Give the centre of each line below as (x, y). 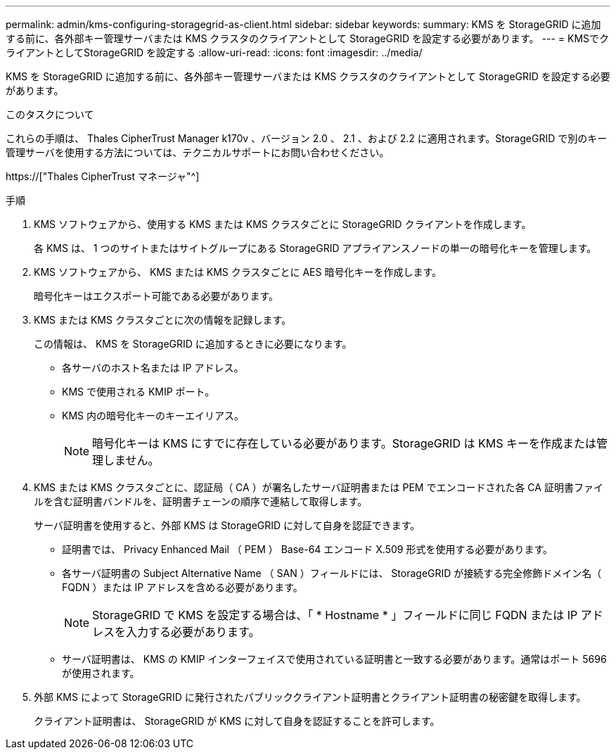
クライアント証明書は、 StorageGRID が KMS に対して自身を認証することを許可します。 (237, 721)
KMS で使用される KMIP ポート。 (139, 392)
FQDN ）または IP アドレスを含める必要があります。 (182, 587)
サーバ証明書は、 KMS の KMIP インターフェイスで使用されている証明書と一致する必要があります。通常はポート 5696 (334, 659)
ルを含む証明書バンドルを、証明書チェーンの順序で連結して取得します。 (201, 501)
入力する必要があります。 (193, 632)
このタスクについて (50, 114)
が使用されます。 (101, 673)
